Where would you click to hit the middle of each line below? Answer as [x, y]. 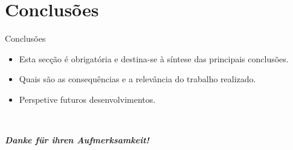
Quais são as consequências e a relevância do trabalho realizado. [137, 79]
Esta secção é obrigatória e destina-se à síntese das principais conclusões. [154, 58]
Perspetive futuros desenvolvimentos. [87, 99]
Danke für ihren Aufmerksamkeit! [77, 140]
